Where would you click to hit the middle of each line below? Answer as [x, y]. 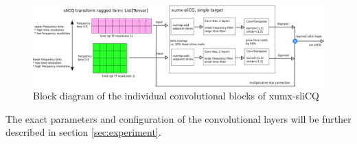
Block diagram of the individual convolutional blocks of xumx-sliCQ [176, 96]
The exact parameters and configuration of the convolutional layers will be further [178, 118]
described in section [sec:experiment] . [83, 132]
